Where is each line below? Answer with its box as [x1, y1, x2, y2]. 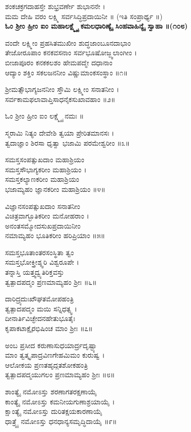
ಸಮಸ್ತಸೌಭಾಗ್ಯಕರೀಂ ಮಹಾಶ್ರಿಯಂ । [5, 164, 87, 174]
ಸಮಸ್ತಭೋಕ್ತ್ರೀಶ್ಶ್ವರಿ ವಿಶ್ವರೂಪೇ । [5, 257, 79, 267]
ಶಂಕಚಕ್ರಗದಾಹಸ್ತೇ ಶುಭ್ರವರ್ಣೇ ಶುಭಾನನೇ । [5, 1, 106, 11]
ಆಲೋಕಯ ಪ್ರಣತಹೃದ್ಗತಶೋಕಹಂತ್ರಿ [5, 359, 88, 370]
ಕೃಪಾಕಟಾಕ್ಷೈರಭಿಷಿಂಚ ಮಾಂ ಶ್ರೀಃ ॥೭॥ [5, 323, 93, 334]
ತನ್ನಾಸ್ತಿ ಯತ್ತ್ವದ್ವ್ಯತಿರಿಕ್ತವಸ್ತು [5, 267, 64, 277]
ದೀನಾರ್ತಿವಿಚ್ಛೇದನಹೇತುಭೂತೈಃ [5, 313, 75, 323]
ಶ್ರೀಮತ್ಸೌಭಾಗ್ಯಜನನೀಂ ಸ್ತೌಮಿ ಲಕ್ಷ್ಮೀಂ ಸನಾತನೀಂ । [5, 84, 119, 94]
